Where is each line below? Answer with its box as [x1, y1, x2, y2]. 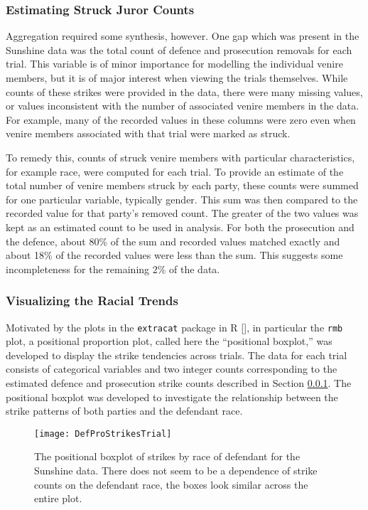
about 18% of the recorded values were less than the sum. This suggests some [6, 248, 343, 262]
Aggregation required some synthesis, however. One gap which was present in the [6, 28, 359, 43]
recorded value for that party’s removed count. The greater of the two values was [6, 206, 359, 221]
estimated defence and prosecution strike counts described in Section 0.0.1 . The [6, 375, 352, 390]
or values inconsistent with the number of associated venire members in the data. [6, 98, 359, 113]
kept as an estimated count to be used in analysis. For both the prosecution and [6, 219, 355, 234]
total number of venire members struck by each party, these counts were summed [6, 178, 359, 193]
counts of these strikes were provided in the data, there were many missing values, [6, 84, 363, 99]
